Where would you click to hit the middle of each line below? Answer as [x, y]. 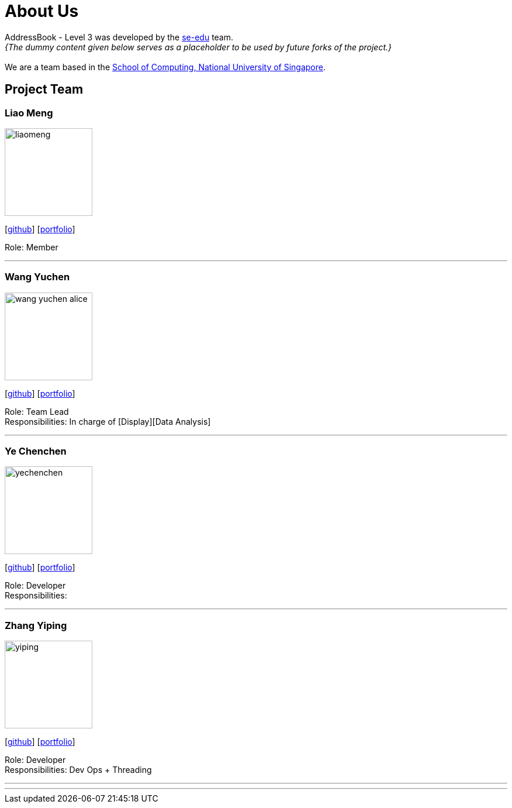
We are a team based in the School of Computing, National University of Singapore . [165, 67]
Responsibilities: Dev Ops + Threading [78, 770]
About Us [42, 11]
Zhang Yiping [36, 625]
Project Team [44, 90]
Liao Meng [29, 113]
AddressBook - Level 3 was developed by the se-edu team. [119, 37]
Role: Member [32, 247]
